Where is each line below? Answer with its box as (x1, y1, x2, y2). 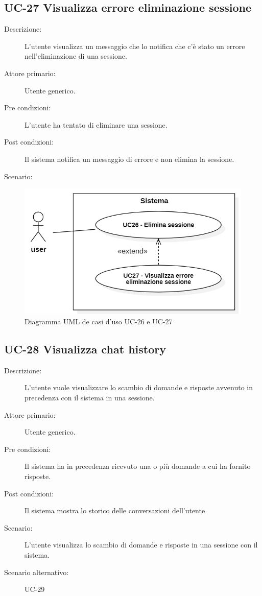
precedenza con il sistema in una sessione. (25, 392, 155, 403)
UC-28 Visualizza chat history (4, 341, 166, 357)
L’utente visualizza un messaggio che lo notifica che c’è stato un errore (25, 40, 245, 51)
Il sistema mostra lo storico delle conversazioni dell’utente (25, 505, 205, 516)
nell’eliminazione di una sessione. (25, 51, 127, 61)
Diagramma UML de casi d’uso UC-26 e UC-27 (25, 316, 173, 327)
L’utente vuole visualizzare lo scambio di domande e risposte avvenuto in (25, 382, 253, 393)
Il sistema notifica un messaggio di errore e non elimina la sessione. (25, 153, 234, 164)
